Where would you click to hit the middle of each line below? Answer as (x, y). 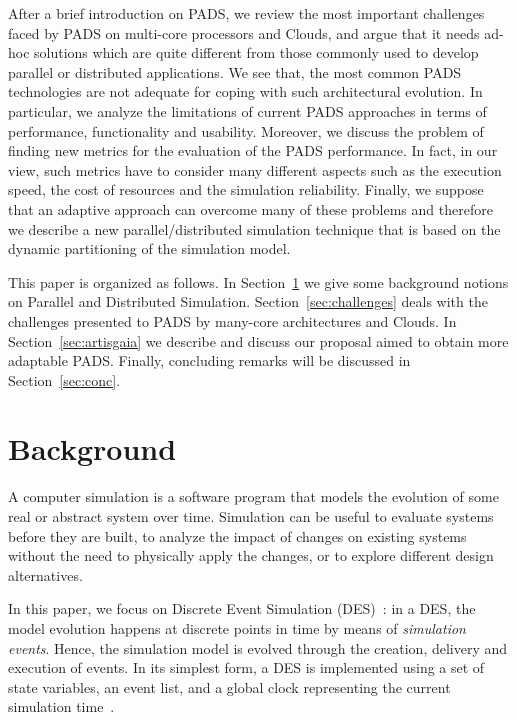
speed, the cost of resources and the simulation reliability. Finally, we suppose (246, 189)
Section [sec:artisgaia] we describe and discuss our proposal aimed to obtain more (258, 340)
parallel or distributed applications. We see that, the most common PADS (235, 71)
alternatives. (45, 574)
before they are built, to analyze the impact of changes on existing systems (237, 535)
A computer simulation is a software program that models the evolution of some (253, 496)
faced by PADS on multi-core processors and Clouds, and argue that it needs (244, 32)
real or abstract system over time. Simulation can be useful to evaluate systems (251, 516)
